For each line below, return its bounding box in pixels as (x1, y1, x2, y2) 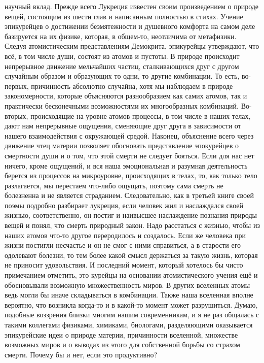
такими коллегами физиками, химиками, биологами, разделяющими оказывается (5, 319, 253, 329)
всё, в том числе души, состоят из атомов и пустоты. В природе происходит (5, 50, 240, 61)
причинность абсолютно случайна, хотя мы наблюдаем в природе (31, 80, 233, 91)
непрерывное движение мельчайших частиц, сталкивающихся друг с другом (5, 60, 239, 71)
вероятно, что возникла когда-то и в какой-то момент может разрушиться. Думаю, (5, 299, 258, 310)
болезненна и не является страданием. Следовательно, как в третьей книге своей (5, 190, 254, 201)
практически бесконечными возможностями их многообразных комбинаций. (5, 100, 239, 111)
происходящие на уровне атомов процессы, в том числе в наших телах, (30, 110, 251, 121)
